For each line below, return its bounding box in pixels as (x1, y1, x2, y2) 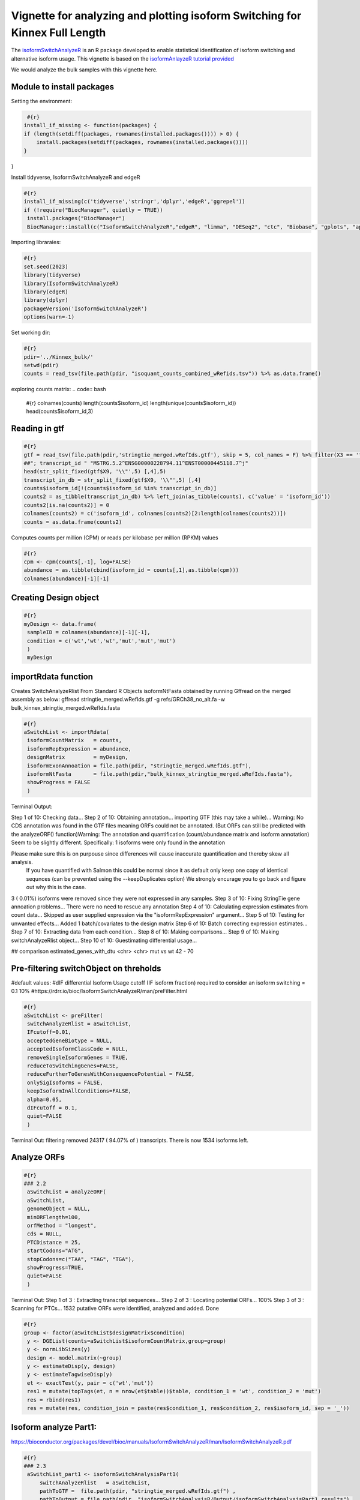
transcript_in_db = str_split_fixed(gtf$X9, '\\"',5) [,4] (23, 476, 201, 483)
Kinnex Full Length (11, 26, 106, 39)
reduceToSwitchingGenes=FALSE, (27, 1062, 119, 1069)
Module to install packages (11, 82, 115, 92)
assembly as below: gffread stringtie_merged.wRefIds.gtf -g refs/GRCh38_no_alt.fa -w (11, 696, 226, 703)
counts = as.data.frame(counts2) (23, 518, 122, 525)
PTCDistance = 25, (27, 1239, 81, 1246)
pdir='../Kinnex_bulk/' (23, 353, 94, 360)
